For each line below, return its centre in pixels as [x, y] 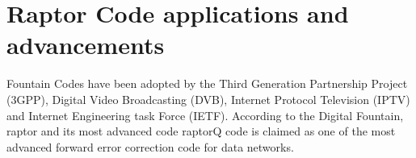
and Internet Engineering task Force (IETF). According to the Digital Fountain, [205, 115]
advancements [86, 45]
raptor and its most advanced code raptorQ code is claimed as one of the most [201, 131]
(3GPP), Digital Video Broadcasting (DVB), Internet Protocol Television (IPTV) [208, 99]
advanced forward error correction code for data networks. [150, 146]
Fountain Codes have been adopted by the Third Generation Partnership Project [207, 83]
